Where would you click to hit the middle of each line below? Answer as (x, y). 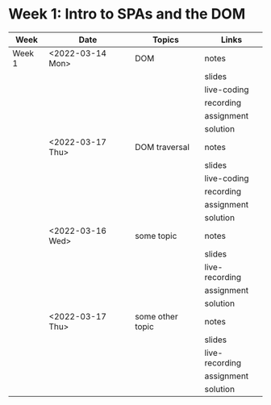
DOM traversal (162, 147)
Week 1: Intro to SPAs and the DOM (127, 14)
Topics (165, 40)
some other (156, 316)
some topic (156, 236)
